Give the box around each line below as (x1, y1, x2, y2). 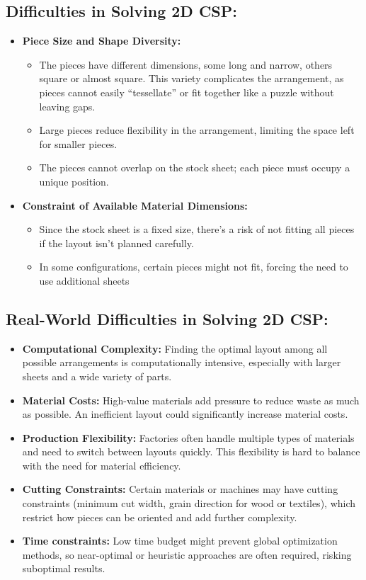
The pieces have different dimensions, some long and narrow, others (39, 57, 333, 72)
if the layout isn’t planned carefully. (39, 235, 194, 250)
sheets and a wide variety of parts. (22, 368, 172, 383)
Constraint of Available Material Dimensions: (22, 198, 248, 212)
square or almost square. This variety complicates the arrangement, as (39, 71, 344, 86)
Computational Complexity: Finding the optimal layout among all (22, 341, 328, 356)
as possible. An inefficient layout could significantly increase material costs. (22, 406, 348, 421)
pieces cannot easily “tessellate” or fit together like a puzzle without (39, 84, 334, 99)
